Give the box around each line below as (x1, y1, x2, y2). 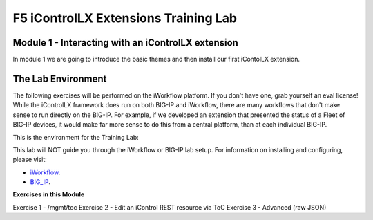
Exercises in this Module (12, 190, 85, 199)
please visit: (12, 156, 48, 164)
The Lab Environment (12, 73, 107, 84)
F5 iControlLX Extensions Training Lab (12, 10, 238, 26)
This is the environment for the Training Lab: (12, 133, 140, 141)
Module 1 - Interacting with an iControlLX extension (12, 37, 238, 48)
